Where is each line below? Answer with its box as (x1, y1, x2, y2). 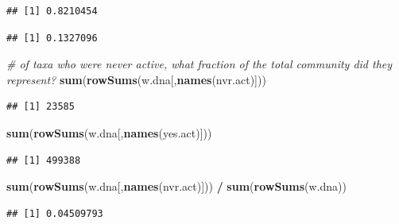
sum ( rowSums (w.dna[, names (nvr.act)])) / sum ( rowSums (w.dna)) (6, 178, 347, 195)
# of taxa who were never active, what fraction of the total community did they (6, 56, 393, 72)
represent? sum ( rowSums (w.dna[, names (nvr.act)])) (6, 71, 266, 87)
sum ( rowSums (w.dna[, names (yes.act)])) (6, 124, 212, 141)
